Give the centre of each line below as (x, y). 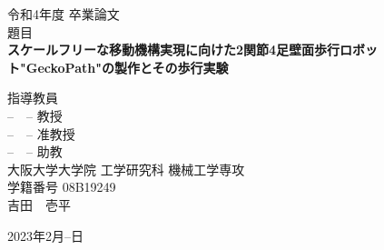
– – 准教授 (41, 133)
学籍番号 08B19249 (62, 187)
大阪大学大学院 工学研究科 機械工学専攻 (126, 169)
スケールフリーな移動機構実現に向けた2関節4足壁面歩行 (174, 50)
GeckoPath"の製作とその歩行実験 (127, 67)
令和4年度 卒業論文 (64, 14)
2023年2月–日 (45, 235)
